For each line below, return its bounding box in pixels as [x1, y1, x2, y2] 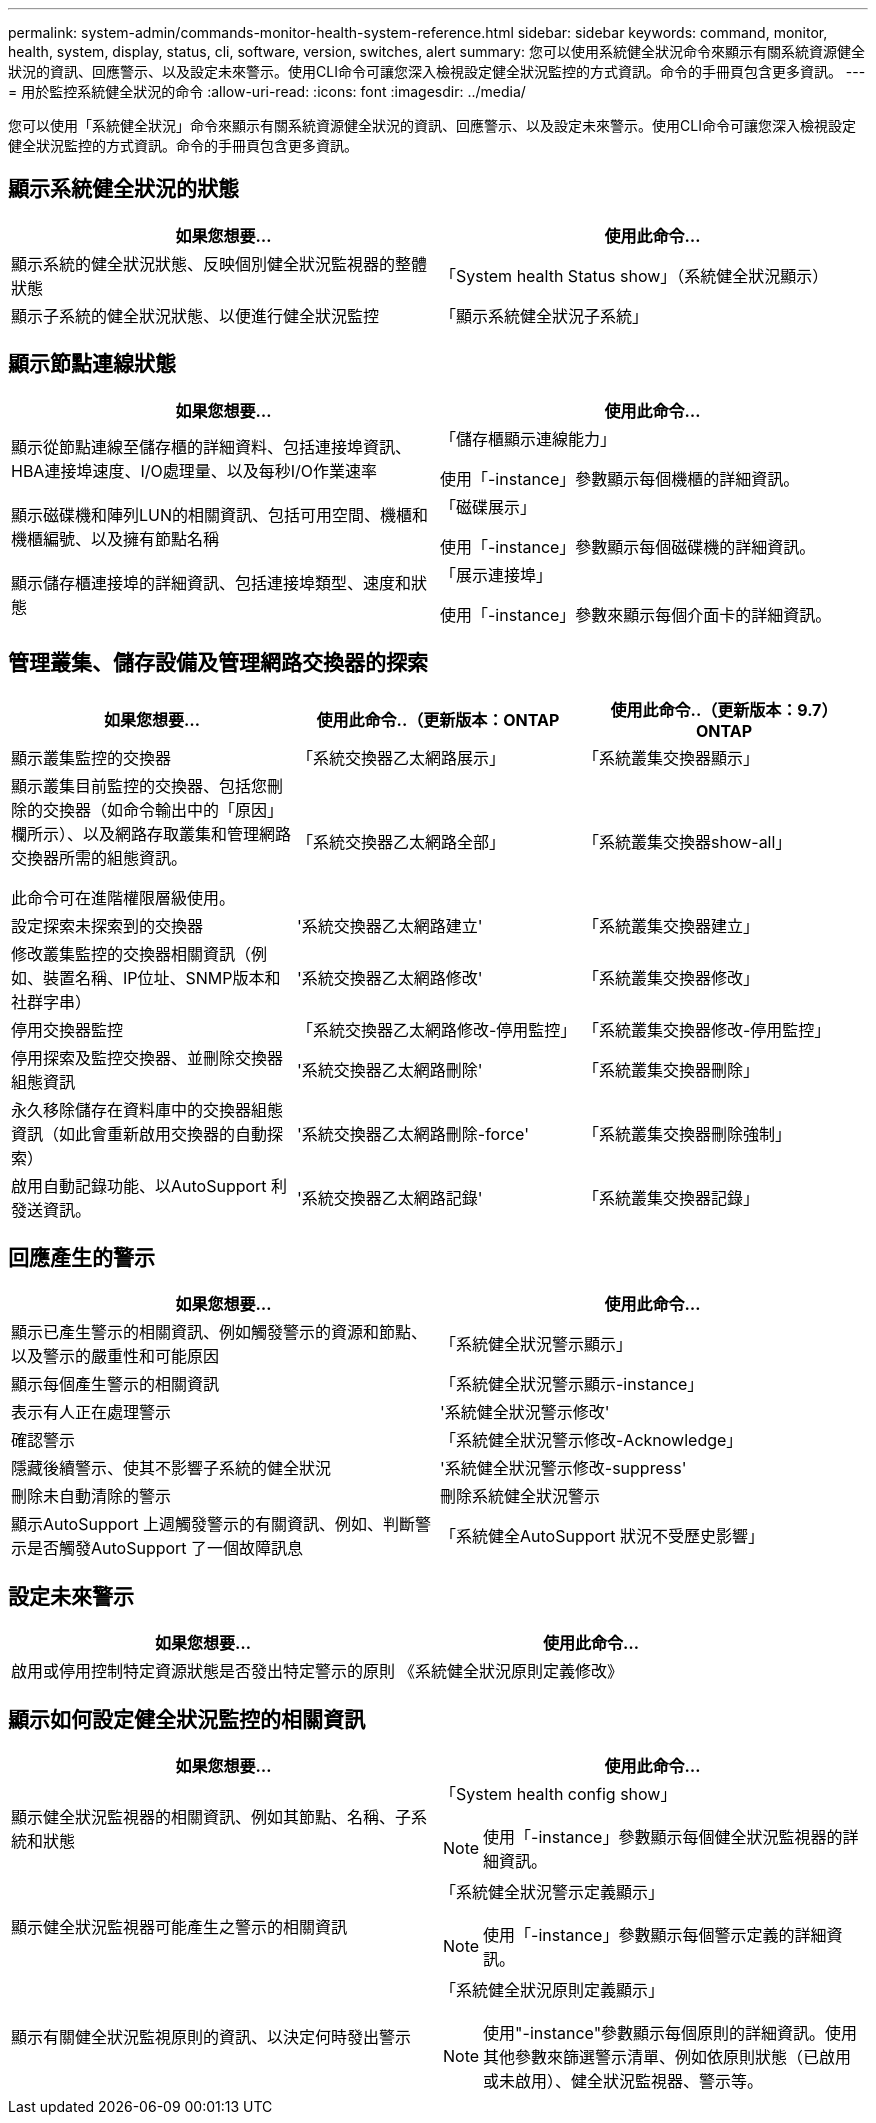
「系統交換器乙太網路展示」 [296, 747, 505, 768]
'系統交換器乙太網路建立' [296, 915, 483, 936]
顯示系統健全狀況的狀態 [8, 176, 239, 202]
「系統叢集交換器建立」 [582, 915, 759, 936]
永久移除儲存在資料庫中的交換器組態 [11, 1099, 284, 1120]
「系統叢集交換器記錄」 [582, 1187, 759, 1208]
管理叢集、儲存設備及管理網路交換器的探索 [8, 650, 428, 676]
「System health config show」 [440, 1784, 677, 1805]
